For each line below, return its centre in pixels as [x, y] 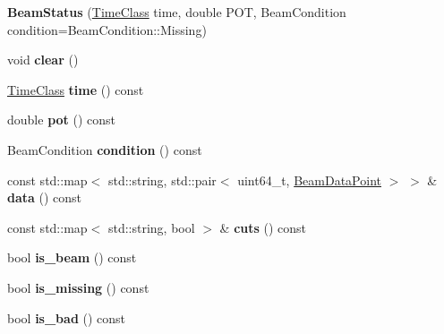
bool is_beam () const [72, 257]
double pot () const [62, 120]
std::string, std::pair [162, 180]
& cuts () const [263, 227]
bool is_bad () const [67, 317]
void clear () [43, 60]
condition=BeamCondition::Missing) [107, 29]
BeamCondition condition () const [105, 149]
